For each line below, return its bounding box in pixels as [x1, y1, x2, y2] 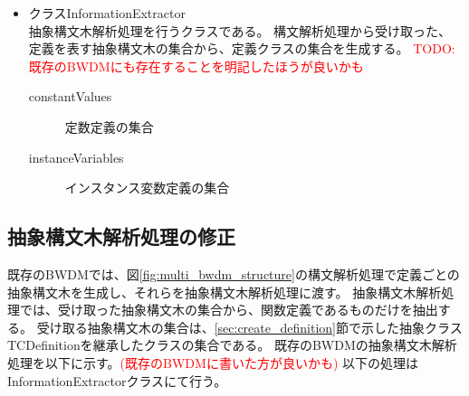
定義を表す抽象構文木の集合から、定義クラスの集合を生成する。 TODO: [28, 39, 455, 58]
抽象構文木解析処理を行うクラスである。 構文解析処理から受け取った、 [28, 21, 452, 40]
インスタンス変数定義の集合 [64, 178, 230, 197]
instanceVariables [28, 147, 124, 166]
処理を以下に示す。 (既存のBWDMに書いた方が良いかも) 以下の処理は [7, 353, 419, 372]
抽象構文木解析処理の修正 [7, 222, 235, 250]
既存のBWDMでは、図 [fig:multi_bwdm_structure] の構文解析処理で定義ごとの [7, 264, 460, 283]
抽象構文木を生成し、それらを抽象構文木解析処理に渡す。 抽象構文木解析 [7, 282, 442, 301]
